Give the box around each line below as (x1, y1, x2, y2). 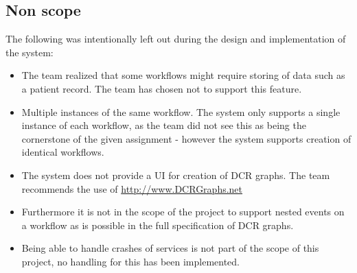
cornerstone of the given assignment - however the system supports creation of (21, 131, 352, 145)
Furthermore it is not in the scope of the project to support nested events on (21, 204, 345, 219)
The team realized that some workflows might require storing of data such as (21, 68, 345, 82)
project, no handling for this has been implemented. (21, 254, 240, 268)
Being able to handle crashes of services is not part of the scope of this (21, 241, 319, 255)
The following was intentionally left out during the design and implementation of (5, 32, 346, 46)
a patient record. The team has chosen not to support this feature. (21, 81, 302, 95)
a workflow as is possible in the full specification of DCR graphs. (21, 217, 294, 232)
